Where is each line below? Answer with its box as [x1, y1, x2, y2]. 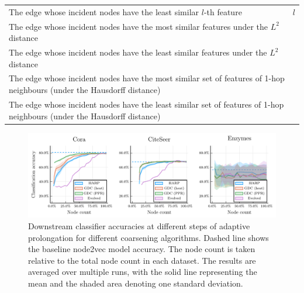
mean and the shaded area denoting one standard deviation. [28, 277, 243, 289]
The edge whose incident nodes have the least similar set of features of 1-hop [9, 98, 284, 110]
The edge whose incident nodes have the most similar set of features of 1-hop [9, 72, 285, 84]
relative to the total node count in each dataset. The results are [28, 254, 256, 266]
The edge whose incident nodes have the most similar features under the [9, 20, 268, 32]
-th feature [203, 5, 242, 18]
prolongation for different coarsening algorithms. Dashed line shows [28, 231, 269, 243]
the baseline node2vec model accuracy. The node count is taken [28, 243, 255, 255]
